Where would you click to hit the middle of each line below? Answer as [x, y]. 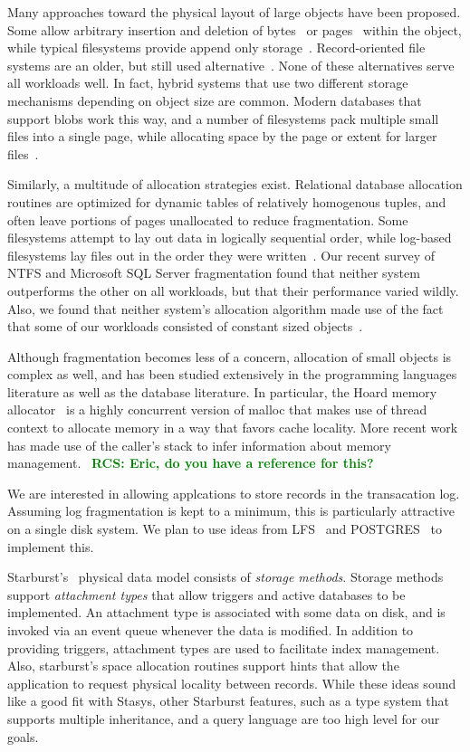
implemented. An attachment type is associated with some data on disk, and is [226, 612]
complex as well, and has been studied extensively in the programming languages [232, 374]
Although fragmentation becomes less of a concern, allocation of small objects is [230, 356]
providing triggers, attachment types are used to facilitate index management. [224, 647]
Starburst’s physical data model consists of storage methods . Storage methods [225, 577]
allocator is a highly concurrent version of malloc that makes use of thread [217, 409]
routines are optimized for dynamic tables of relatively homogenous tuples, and [227, 201]
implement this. [51, 546]
